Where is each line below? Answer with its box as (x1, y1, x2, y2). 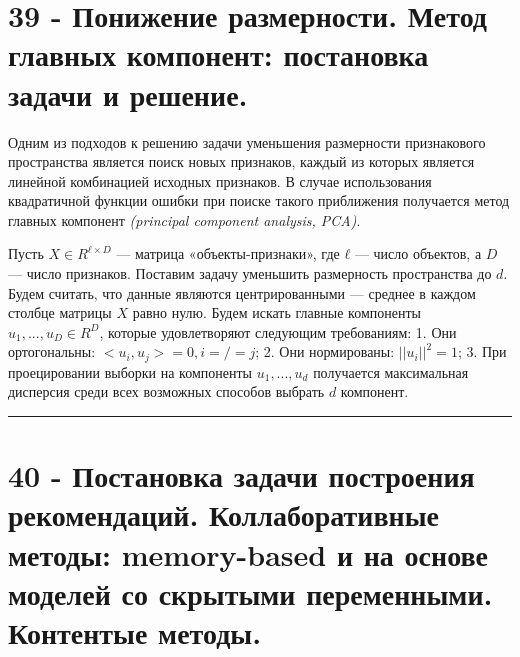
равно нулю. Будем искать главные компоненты (132, 302, 422, 323)
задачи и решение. (8, 73, 248, 114)
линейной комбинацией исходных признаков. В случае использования (8, 170, 432, 191)
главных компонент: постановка (8, 34, 429, 75)
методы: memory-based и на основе (8, 533, 489, 574)
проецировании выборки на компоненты (8, 361, 253, 382)
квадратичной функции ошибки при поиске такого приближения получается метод (8, 190, 510, 211)
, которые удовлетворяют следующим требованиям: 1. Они (99, 321, 457, 342)
